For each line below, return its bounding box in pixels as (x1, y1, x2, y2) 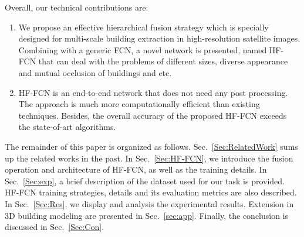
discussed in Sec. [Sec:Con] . (5, 221, 104, 233)
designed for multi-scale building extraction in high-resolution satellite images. (18, 32, 300, 44)
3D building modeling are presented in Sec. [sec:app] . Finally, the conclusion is (5, 209, 289, 221)
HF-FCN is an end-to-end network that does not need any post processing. (18, 86, 288, 98)
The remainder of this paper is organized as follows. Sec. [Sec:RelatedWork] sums (5, 140, 298, 152)
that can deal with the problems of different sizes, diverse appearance (38, 55, 288, 67)
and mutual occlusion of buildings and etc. (18, 66, 172, 78)
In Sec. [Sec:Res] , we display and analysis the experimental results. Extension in (5, 197, 294, 209)
